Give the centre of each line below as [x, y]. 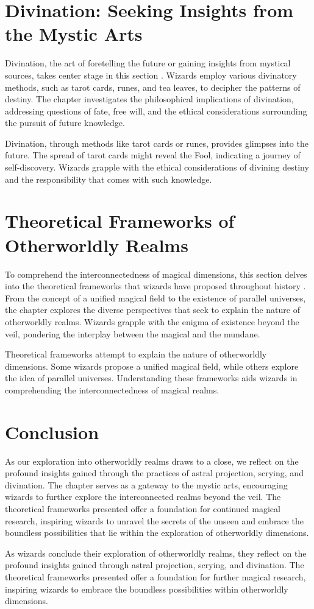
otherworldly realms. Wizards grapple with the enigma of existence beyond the [152, 321]
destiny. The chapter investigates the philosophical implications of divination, [149, 99]
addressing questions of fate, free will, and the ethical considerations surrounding [156, 111]
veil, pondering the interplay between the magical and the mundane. [133, 333]
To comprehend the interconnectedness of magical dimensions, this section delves [156, 274]
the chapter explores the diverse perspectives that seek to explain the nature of [152, 310]
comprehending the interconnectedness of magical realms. [112, 389]
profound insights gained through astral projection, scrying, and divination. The [155, 565]
